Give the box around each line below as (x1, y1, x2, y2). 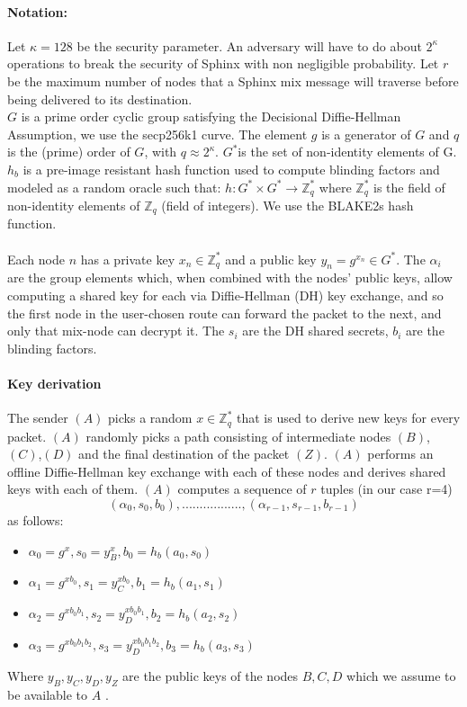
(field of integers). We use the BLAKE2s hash (161, 196, 414, 214)
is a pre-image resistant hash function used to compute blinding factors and (22, 159, 440, 178)
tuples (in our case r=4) (320, 479, 453, 498)
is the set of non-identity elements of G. (238, 142, 457, 161)
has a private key (80, 249, 175, 268)
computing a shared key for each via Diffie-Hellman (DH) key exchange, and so (7, 286, 444, 305)
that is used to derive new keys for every (236, 408, 461, 427)
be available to (7, 685, 88, 703)
